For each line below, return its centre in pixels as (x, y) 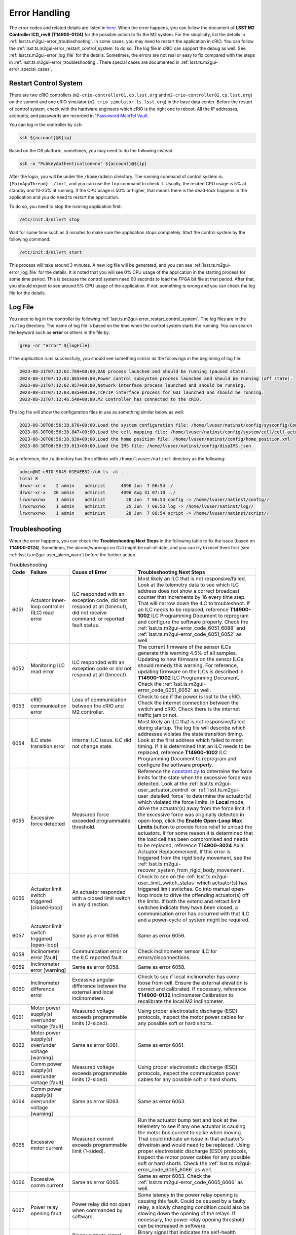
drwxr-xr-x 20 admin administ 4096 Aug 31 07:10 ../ (98, 493)
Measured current (93, 1139)
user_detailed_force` (161, 796)
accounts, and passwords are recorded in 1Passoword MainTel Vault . (79, 116)
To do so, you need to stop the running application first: (66, 206)
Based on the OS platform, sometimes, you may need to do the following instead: (91, 151)
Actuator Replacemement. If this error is (184, 852)
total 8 (29, 479)
